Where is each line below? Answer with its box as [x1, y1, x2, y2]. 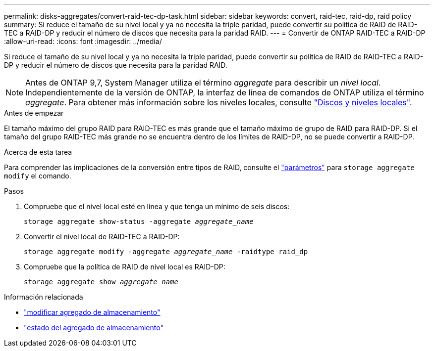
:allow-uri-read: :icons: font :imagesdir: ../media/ [4, 37, 162, 45]
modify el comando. [4, 172, 71, 180]
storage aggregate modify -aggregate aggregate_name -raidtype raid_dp [24, 248, 308, 256]
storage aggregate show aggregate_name [24, 278, 178, 286]
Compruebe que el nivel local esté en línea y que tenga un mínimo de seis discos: [24, 202, 290, 211]
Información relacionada [4, 293, 83, 301]
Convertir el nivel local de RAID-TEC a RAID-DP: [24, 232, 180, 241]
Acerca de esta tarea [4, 148, 72, 156]
